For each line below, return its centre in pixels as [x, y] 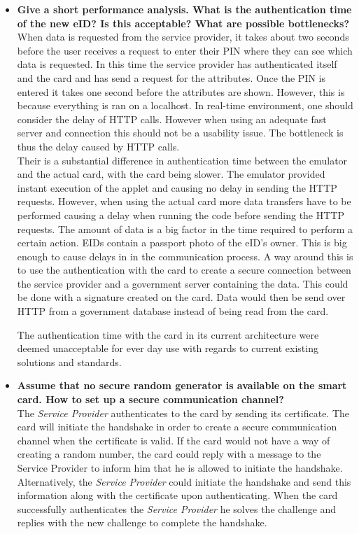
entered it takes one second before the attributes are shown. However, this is [181, 91]
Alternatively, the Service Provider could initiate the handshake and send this [184, 481]
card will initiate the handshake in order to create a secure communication [177, 427]
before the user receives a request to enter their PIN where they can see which [185, 50]
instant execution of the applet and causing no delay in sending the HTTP [177, 187]
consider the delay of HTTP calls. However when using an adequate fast [172, 119]
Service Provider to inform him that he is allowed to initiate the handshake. [180, 468]
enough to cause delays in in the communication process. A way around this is [185, 256]
